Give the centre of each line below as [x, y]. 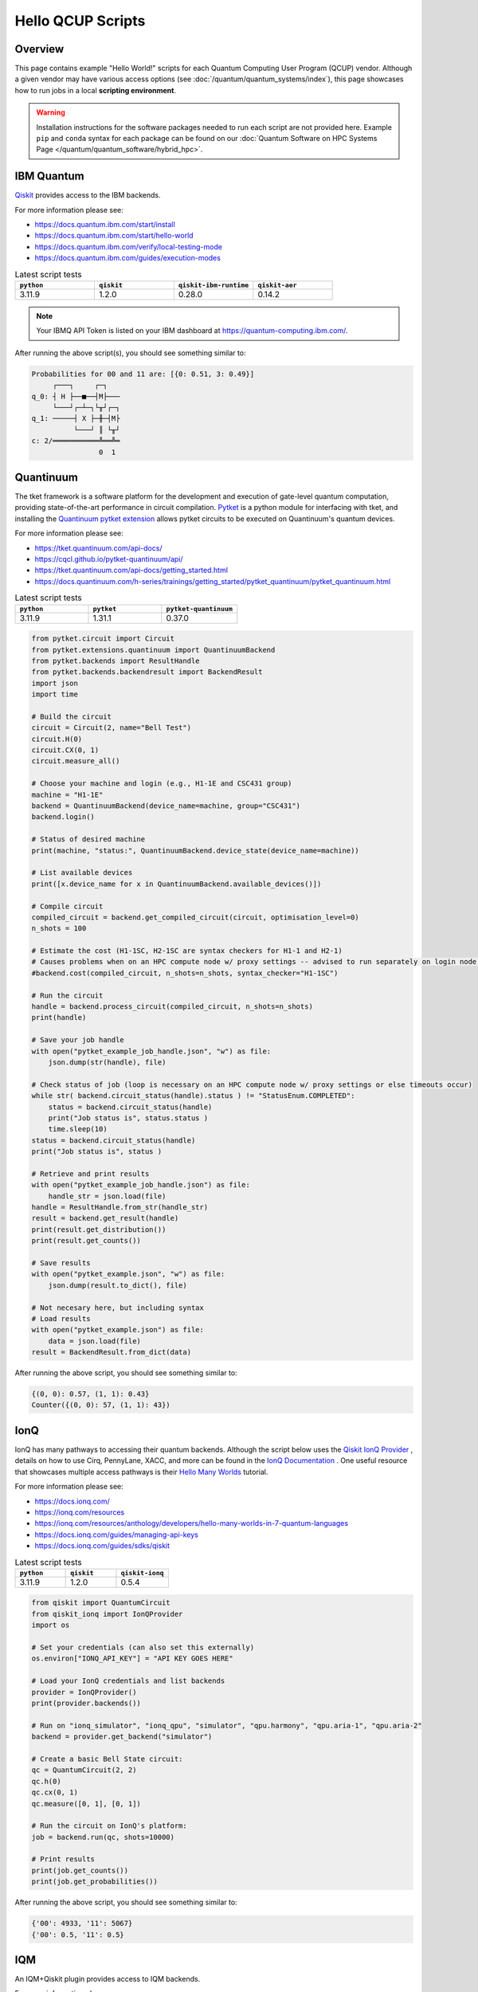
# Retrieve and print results [90, 1174]
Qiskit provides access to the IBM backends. [88, 195]
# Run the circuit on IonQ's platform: [109, 1826]
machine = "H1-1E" [67, 794]
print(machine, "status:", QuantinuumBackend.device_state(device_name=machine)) [196, 850]
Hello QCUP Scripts [80, 21]
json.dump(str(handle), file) [107, 1062]
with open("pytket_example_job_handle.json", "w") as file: [151, 1051]
